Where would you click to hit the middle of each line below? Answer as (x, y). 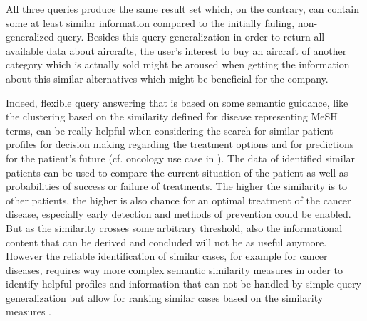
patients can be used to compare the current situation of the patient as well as (177, 172)
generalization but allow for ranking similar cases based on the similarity (165, 297)
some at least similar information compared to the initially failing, (150, 22)
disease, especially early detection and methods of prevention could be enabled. (179, 214)
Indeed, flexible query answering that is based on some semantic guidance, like (177, 102)
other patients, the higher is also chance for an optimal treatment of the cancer (179, 200)
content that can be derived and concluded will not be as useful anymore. (166, 242)
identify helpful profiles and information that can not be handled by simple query (183, 284)
